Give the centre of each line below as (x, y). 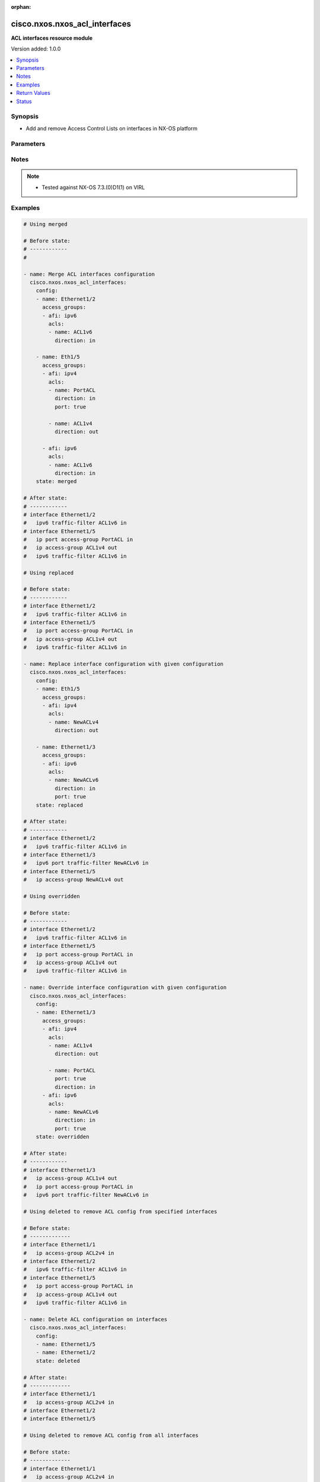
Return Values (33, 93)
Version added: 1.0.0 (36, 49)
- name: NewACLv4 (73, 722)
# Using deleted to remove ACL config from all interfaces (111, 1435)
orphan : (21, 7)
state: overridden (63, 1137)
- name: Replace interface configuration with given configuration (124, 664)
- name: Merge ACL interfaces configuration (89, 274)
